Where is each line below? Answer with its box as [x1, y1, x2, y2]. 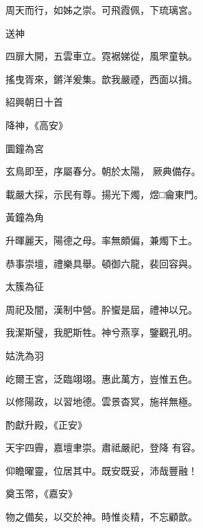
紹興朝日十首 [5, 95, 63, 109]
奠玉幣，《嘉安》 [5, 486, 77, 501]
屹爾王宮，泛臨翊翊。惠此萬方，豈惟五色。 [5, 371, 198, 385]
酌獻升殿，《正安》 [5, 417, 87, 431]
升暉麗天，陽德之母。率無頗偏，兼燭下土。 [5, 232, 198, 247]
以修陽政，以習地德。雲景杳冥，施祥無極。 [5, 394, 198, 409]
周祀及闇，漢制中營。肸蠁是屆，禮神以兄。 [5, 302, 198, 316]
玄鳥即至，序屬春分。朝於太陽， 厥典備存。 [5, 164, 201, 178]
